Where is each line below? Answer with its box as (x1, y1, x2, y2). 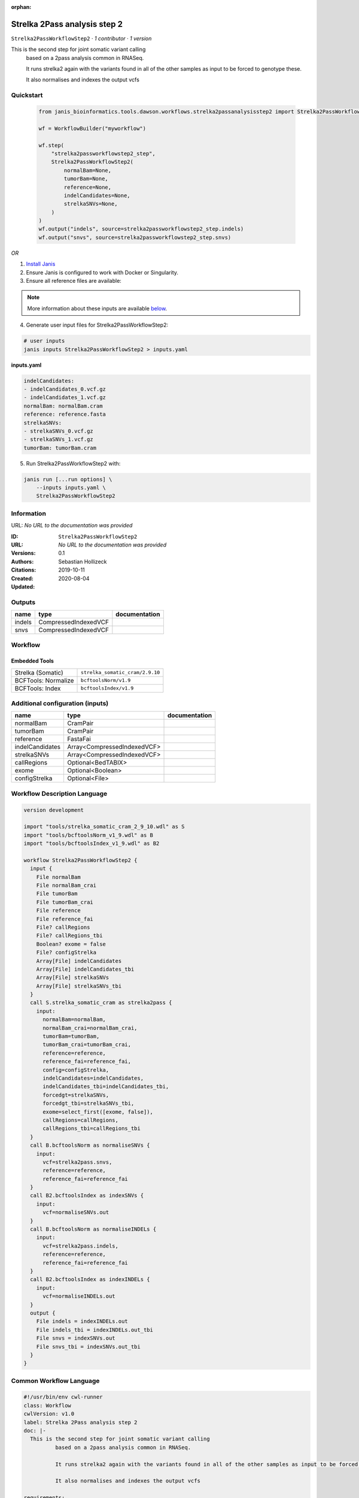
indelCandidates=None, (63, 192, 131, 199)
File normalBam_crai (36, 882, 97, 889)
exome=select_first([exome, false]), (42, 1109, 154, 1115)
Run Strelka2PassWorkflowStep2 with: (26, 460, 121, 467)
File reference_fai (36, 916, 94, 922)
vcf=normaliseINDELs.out (42, 1293, 116, 1300)
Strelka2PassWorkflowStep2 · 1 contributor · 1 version (11, 35, 152, 42)
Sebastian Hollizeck (58, 558, 107, 565)
